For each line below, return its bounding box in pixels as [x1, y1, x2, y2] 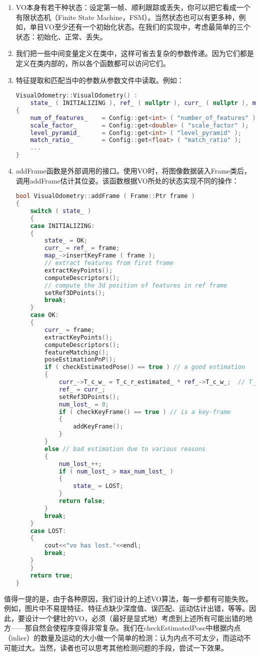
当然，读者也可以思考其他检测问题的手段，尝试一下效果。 [38, 642, 228, 652]
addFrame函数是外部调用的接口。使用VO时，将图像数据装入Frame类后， [15, 165, 251, 176]
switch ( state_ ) [30, 207, 91, 214]
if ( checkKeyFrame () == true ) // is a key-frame [58, 408, 231, 415]
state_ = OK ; [44, 237, 88, 244]
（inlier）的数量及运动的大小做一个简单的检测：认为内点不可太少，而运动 [4, 632, 244, 642]
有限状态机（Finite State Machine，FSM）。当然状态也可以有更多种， [15, 11, 239, 22]
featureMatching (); [44, 348, 109, 356]
